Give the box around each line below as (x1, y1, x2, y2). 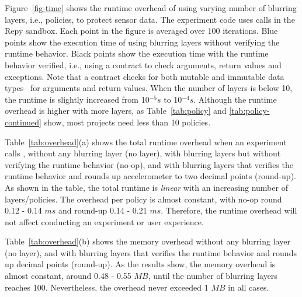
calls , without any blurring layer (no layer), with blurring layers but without (5, 147, 281, 159)
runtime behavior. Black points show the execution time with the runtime (5, 47, 269, 60)
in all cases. (228, 281, 269, 293)
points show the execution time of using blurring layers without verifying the (5, 36, 280, 48)
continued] (5, 116, 42, 128)
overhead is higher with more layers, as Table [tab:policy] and (5, 104, 227, 117)
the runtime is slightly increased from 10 (5, 93, 150, 105)
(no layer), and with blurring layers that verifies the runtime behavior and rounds (5, 246, 297, 258)
